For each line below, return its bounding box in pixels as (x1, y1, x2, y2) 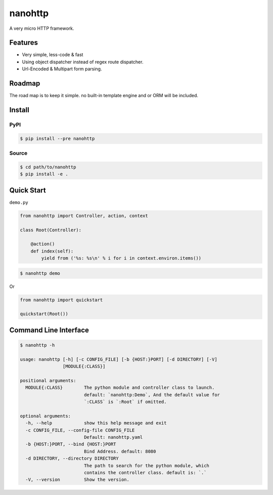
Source (9, 150, 28, 157)
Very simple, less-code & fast (22, 52, 83, 58)
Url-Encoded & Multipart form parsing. (22, 66, 102, 72)
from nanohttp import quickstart (20, 297, 103, 303)
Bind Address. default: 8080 (83, 448, 156, 454)
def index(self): (30, 248, 74, 254)
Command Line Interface (9, 325, 89, 334)
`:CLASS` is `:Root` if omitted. (83, 399, 167, 405)
